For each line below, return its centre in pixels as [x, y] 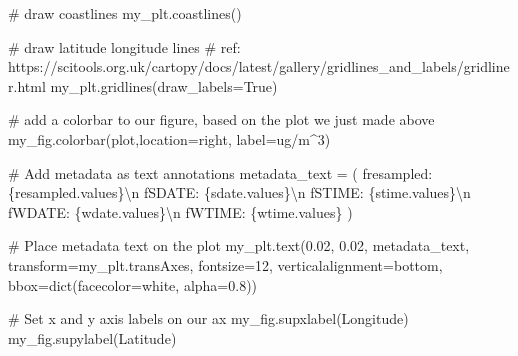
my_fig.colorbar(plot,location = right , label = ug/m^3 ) [169, 138]
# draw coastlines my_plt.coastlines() [125, 13]
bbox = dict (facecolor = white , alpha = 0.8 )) [133, 284]
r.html [27, 85]
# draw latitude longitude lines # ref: [124, 46]
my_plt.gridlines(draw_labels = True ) [164, 85]
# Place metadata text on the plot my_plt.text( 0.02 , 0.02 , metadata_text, [239, 245]
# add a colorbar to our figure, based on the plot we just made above [221, 119]
